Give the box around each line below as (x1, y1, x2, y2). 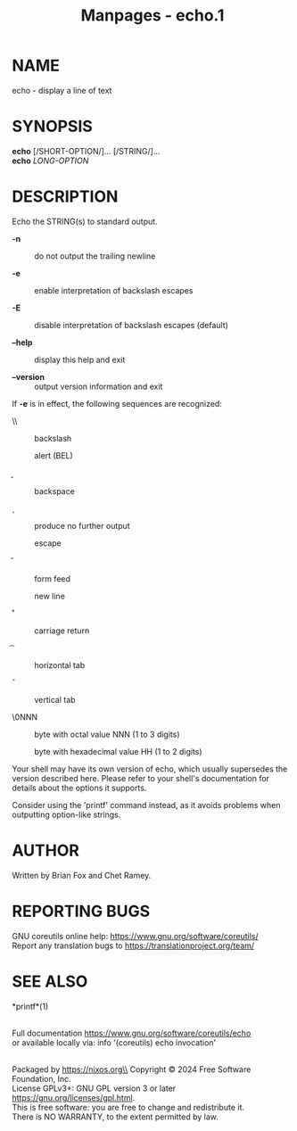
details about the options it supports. (12, 782, 147, 793)
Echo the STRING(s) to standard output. (12, 216, 158, 227)
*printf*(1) (12, 1001, 49, 1011)
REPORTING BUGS (12, 901, 151, 921)
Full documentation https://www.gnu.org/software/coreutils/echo (12, 1028, 252, 1038)
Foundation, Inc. (12, 1073, 71, 1084)
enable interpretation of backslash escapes (34, 285, 194, 295)
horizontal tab (34, 659, 86, 670)
